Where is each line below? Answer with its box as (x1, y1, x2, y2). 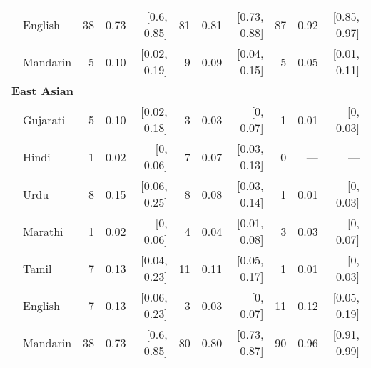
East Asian (11, 82, 74, 99)
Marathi (23, 222, 63, 239)
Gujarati (23, 111, 66, 128)
